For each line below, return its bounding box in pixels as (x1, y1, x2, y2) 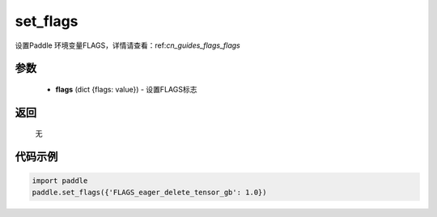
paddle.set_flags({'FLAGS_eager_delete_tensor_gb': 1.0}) (32, 187, 267, 197)
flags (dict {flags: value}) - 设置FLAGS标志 (55, 84, 197, 94)
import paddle (32, 177, 88, 185)
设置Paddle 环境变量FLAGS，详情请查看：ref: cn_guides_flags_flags (15, 40, 240, 50)
